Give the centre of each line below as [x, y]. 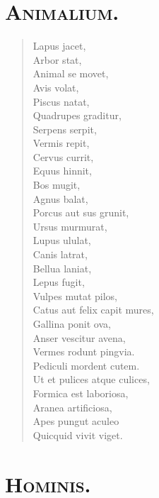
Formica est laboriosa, [81, 393]
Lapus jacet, [59, 46]
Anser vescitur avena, [79, 337]
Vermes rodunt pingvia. [84, 352]
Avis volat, [56, 87]
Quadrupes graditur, [77, 115]
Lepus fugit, [59, 282]
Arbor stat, [57, 59]
